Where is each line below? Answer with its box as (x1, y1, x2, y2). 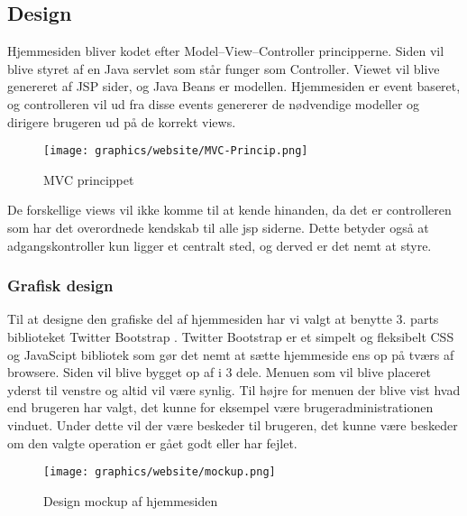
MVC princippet (43, 170, 134, 189)
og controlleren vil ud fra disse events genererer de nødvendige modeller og (7, 94, 420, 113)
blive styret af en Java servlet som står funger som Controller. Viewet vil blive (7, 59, 440, 78)
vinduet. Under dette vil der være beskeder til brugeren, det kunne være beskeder (7, 415, 458, 434)
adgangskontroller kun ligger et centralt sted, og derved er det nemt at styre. (7, 235, 432, 254)
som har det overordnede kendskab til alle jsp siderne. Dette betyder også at (7, 218, 429, 237)
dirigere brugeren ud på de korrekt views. (7, 112, 236, 131)
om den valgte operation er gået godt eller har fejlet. (7, 433, 298, 452)
